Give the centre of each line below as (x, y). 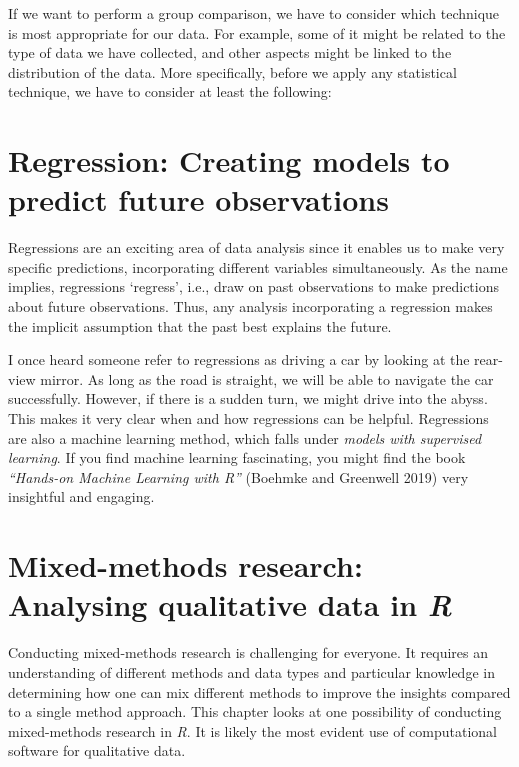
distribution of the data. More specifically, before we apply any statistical (232, 71)
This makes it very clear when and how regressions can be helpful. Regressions (248, 418)
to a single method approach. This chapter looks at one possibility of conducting (255, 711)
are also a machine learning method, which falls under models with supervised (245, 437)
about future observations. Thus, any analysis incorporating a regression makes (250, 306)
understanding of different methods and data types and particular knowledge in (251, 671)
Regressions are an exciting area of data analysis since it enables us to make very (256, 247)
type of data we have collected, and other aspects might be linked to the (230, 52)
